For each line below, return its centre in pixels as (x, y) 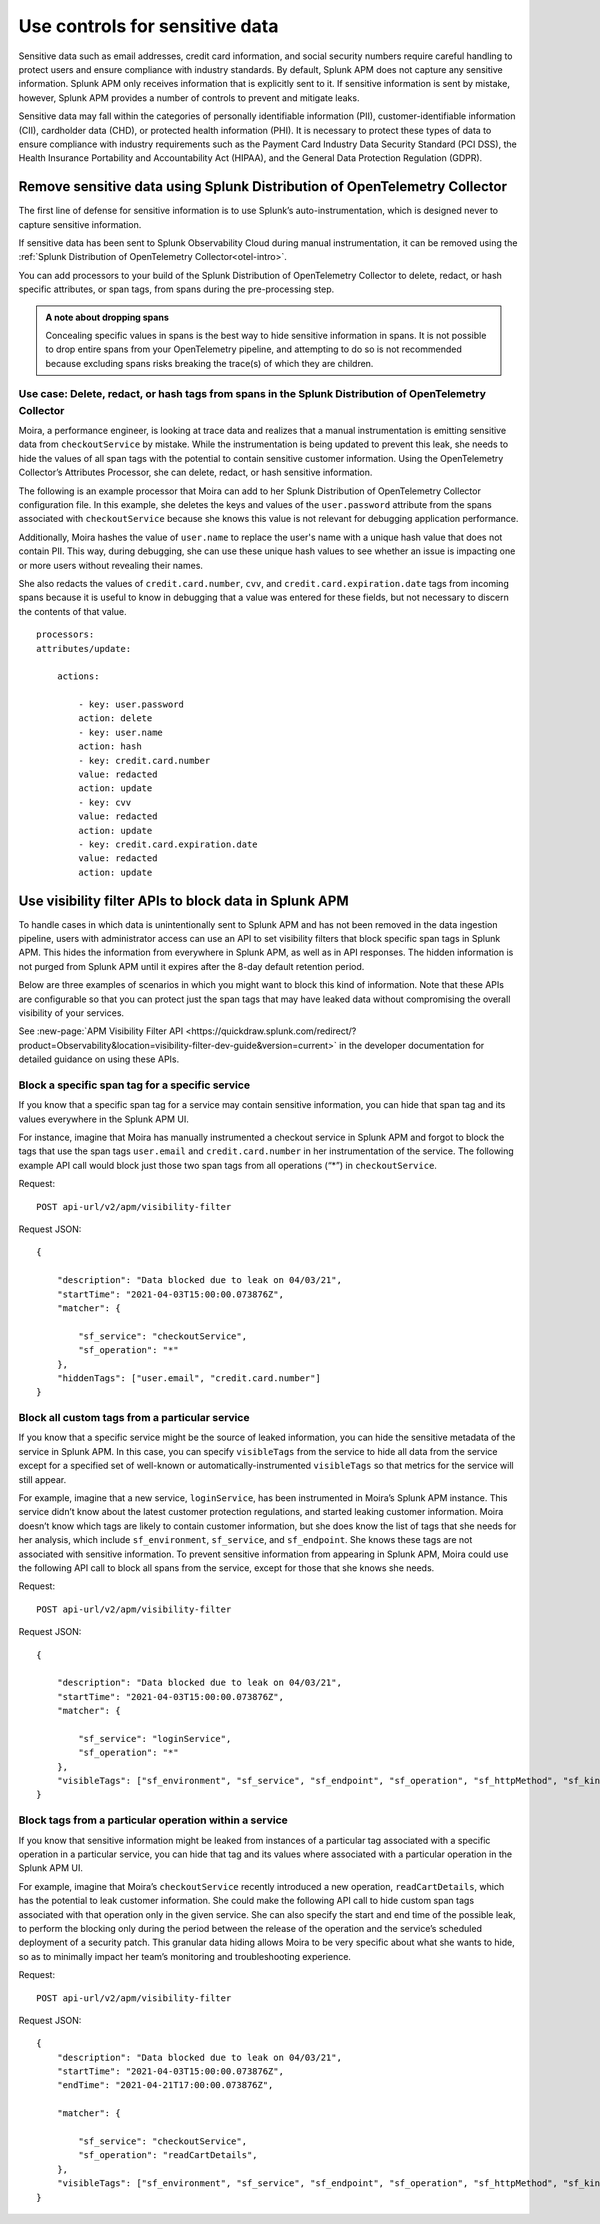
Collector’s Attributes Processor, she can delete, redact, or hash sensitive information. (195, 472)
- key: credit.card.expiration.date (168, 844)
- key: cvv (105, 802)
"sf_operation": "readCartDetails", (168, 2155)
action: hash (110, 746)
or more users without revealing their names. (111, 565)
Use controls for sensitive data (148, 26)
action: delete (115, 718)
